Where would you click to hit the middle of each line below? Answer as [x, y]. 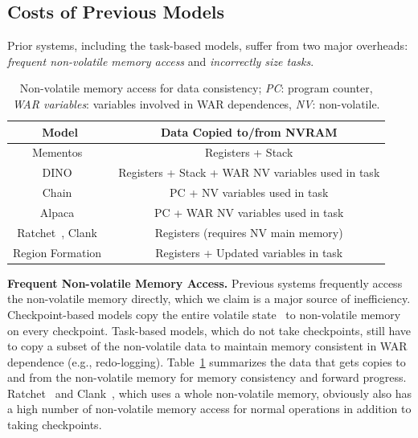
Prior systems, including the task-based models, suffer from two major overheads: [208, 45]
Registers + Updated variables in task [249, 252]
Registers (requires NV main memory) [249, 232]
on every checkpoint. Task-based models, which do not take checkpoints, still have [209, 330]
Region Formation [57, 252]
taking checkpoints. [55, 425]
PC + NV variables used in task [249, 192]
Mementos [57, 152]
